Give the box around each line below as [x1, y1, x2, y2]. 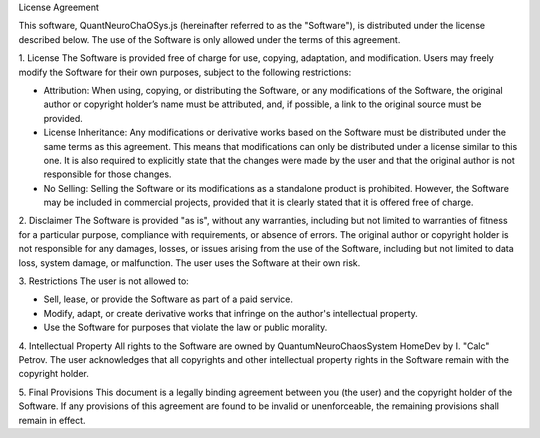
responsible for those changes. [43, 168, 172, 180]
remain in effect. [18, 414, 86, 426]
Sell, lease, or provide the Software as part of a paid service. [43, 293, 294, 305]
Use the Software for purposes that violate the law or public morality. [43, 321, 328, 334]
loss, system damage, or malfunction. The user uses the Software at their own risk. [18, 256, 361, 269]
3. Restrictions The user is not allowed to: [18, 275, 189, 287]
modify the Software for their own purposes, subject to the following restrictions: [18, 66, 352, 78]
